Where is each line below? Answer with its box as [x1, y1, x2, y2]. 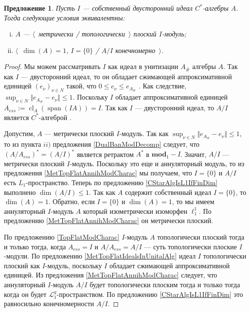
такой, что [66, 81, 96, 91]
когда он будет [4, 289, 47, 299]
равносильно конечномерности [4, 298, 94, 309]
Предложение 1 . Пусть [4, 3, 75, 13]
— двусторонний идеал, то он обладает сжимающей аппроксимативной [21, 71, 232, 81]
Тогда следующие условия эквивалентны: [4, 12, 125, 22]
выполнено [4, 187, 36, 197]
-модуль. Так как [119, 128, 169, 139]
